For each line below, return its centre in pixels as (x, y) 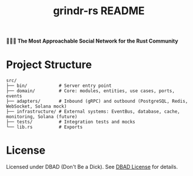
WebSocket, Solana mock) (36, 107)
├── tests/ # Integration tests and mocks (71, 122)
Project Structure (49, 65)
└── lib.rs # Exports (44, 127)
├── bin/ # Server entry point (59, 86)
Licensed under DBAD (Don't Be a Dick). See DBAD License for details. (92, 167)
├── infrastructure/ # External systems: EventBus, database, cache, (93, 112)
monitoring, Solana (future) (42, 117)
